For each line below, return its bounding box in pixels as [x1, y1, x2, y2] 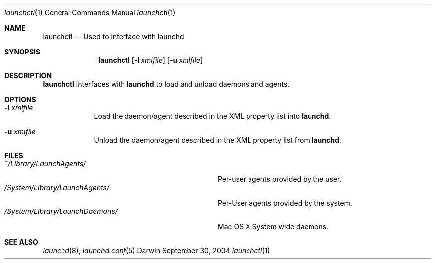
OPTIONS [4, 95, 36, 104]
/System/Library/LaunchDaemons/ [4, 207, 118, 215]
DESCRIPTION [4, 71, 52, 80]
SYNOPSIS [4, 48, 41, 56]
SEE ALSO [4, 238, 38, 246]
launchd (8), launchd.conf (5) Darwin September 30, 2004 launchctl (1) [43, 246, 270, 255]
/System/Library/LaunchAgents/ [4, 183, 110, 192]
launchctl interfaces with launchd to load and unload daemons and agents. [43, 80, 290, 88]
